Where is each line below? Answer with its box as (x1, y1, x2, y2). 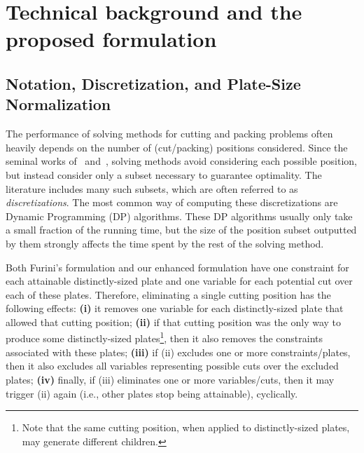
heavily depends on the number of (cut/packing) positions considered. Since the (6, 140, 348, 154)
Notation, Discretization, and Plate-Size (6, 72, 301, 94)
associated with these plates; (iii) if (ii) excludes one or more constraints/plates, (6, 344, 351, 359)
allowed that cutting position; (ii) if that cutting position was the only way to (6, 314, 342, 329)
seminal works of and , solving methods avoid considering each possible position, (6, 154, 357, 168)
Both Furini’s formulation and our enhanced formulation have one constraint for (6, 259, 349, 274)
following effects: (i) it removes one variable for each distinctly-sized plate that (6, 301, 344, 316)
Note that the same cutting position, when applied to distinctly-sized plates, (22, 420, 350, 435)
